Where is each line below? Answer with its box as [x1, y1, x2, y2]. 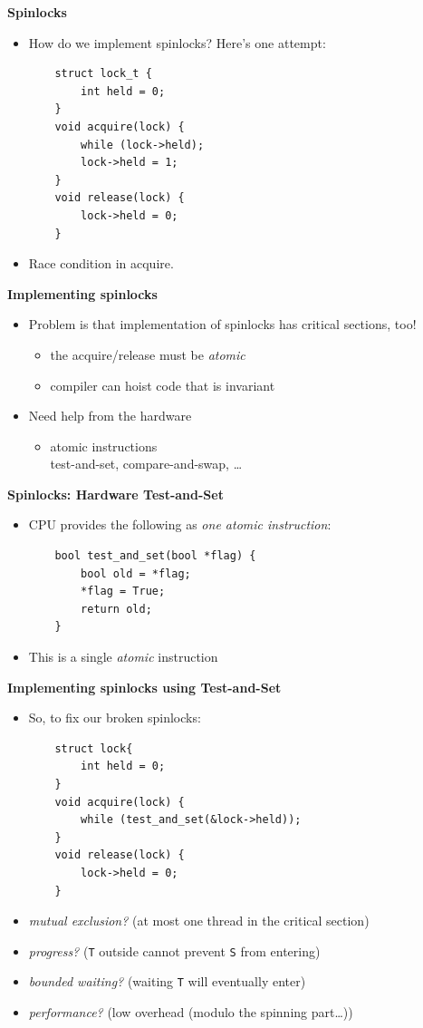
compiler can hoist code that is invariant [50, 375, 275, 394]
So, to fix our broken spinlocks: [28, 708, 201, 727]
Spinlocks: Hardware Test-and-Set [7, 484, 224, 503]
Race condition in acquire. [28, 254, 174, 273]
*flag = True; [81, 585, 166, 598]
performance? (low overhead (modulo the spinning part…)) [28, 1003, 353, 1022]
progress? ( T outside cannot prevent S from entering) [28, 941, 321, 960]
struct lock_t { [54, 67, 152, 81]
